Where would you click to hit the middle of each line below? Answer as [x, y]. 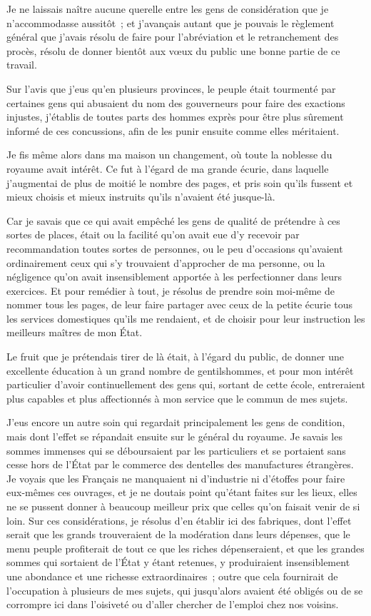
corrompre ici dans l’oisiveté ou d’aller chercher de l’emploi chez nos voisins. [173, 604]
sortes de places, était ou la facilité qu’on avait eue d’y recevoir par [153, 234]
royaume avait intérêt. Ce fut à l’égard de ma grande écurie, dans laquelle [168, 168]
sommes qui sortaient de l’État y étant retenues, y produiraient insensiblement [178, 562]
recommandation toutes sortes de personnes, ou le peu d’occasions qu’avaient [175, 248]
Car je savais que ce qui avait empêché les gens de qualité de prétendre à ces [173, 220]
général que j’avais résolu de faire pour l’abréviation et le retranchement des [173, 37]
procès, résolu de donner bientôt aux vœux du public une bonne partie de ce [173, 50]
